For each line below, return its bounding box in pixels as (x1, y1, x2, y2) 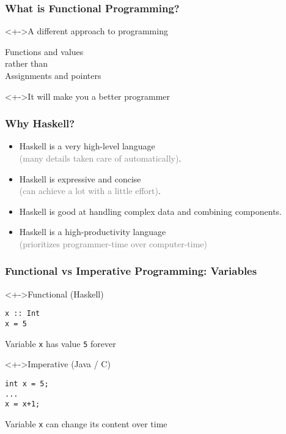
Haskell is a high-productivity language (19, 225, 166, 238)
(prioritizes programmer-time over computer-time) (19, 237, 207, 250)
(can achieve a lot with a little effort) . (19, 184, 161, 197)
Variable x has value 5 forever (5, 337, 116, 350)
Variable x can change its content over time (5, 417, 167, 430)
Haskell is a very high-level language (19, 140, 155, 152)
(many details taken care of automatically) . (19, 152, 182, 164)
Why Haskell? (5, 116, 75, 131)
